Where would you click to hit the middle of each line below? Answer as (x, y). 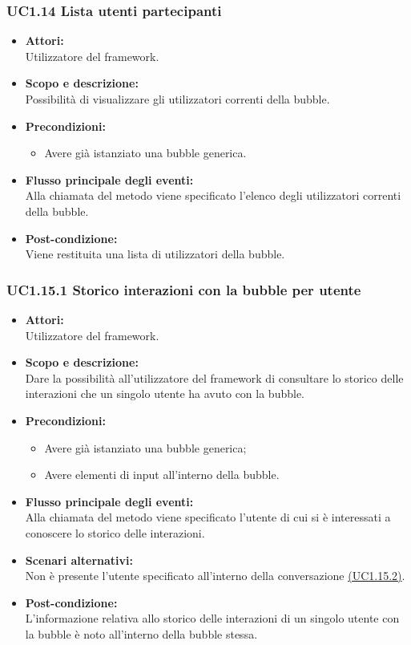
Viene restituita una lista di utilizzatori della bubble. (155, 254)
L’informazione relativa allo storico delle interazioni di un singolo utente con (212, 618)
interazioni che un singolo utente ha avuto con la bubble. (165, 393)
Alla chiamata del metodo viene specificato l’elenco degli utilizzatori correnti (213, 195)
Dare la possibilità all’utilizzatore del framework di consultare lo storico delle (214, 377)
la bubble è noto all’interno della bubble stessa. (141, 633)
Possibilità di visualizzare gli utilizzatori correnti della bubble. (177, 99)
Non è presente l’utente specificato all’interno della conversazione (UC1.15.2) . (215, 576)
